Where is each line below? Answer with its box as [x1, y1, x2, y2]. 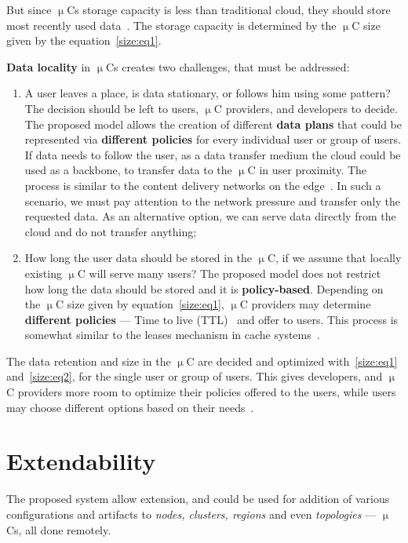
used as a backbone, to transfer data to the [24, 162, 232, 178]
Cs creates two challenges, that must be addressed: [105, 58, 350, 75]
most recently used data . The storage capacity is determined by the [6, 16, 337, 33]
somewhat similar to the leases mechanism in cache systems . [24, 326, 320, 343]
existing [24, 264, 62, 281]
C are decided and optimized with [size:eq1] [186, 352, 398, 369]
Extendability [6, 445, 156, 477]
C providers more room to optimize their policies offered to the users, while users [6, 384, 396, 400]
